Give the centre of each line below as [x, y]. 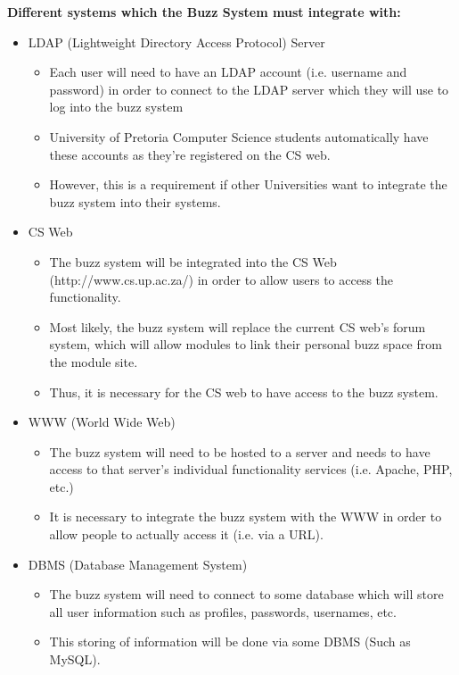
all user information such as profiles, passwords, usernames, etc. [223, 611]
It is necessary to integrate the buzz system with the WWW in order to [246, 517]
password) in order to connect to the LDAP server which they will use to [249, 89]
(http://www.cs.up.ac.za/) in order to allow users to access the [221, 279]
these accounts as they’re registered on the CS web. [190, 154]
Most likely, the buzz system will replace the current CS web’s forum [238, 326]
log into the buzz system [116, 107]
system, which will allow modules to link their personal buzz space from [246, 344]
